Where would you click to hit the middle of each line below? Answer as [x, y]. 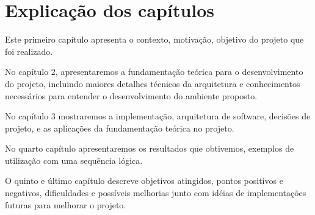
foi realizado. [29, 51]
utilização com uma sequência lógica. [74, 160]
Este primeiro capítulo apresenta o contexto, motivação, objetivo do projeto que [154, 39]
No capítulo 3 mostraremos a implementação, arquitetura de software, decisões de [158, 116]
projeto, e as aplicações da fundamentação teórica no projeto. [120, 128]
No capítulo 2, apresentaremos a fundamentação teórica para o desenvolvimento [154, 72]
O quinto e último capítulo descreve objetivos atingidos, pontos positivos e [144, 181]
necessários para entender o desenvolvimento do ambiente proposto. [131, 95]
